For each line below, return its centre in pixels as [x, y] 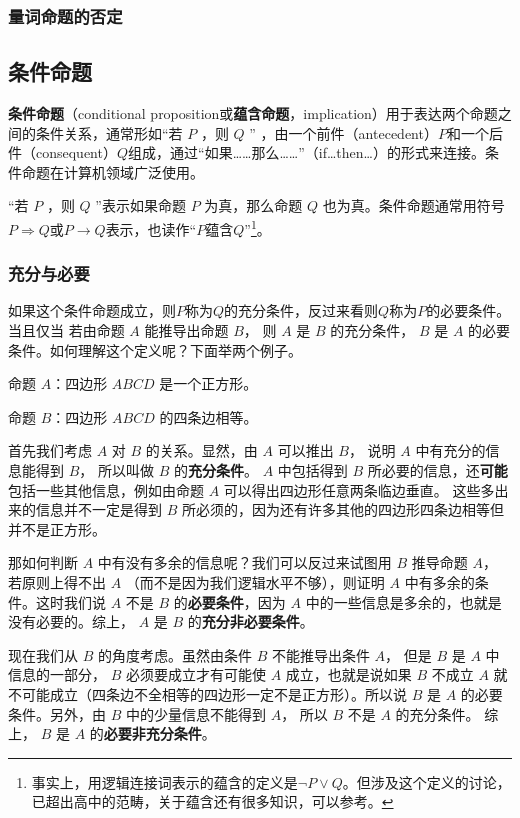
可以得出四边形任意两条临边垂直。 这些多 [359, 489]
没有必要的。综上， [71, 621]
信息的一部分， [57, 674]
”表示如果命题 [140, 205]
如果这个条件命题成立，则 [92, 310]
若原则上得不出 [57, 582]
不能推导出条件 [320, 654]
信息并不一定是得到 [98, 509]
